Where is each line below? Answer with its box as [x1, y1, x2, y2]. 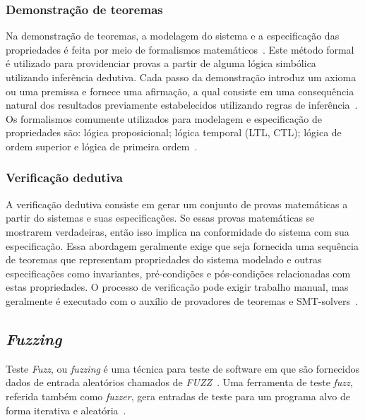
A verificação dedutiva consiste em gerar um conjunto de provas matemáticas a [6, 196, 348, 211]
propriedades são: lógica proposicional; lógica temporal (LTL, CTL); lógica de [6, 125, 342, 140]
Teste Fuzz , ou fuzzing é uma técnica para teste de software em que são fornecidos [6, 361, 360, 376]
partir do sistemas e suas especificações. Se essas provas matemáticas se [6, 210, 315, 225]
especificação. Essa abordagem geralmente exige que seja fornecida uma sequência [6, 238, 359, 253]
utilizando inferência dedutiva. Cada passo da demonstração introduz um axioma [6, 70, 357, 84]
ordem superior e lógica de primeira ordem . [6, 138, 198, 153]
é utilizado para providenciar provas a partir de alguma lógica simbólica [6, 56, 316, 71]
